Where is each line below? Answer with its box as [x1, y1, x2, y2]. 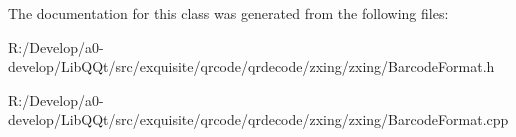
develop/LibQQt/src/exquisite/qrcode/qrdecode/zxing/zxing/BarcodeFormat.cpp [8, 109, 509, 130]
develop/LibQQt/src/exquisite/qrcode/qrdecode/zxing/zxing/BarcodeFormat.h [8, 56, 495, 77]
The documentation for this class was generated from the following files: [8, 3, 449, 23]
